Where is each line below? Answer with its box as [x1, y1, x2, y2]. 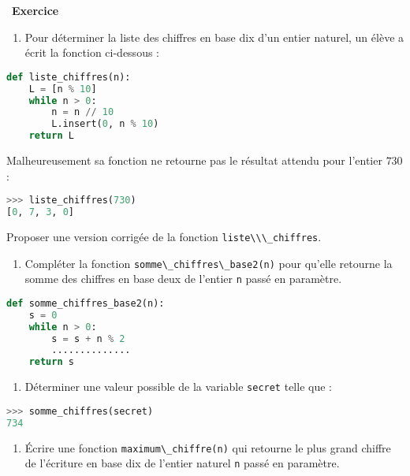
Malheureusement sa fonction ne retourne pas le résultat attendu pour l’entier [6, 152, 382, 169]
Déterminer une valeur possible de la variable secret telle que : [24, 378, 332, 395]
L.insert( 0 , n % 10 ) [51, 118, 159, 130]
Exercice [12, 2, 59, 18]
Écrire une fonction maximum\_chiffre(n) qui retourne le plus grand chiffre [24, 439, 391, 456]
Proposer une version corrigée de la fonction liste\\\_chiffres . [6, 228, 322, 244]
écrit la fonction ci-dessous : [24, 44, 159, 61]
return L [28, 130, 74, 142]
